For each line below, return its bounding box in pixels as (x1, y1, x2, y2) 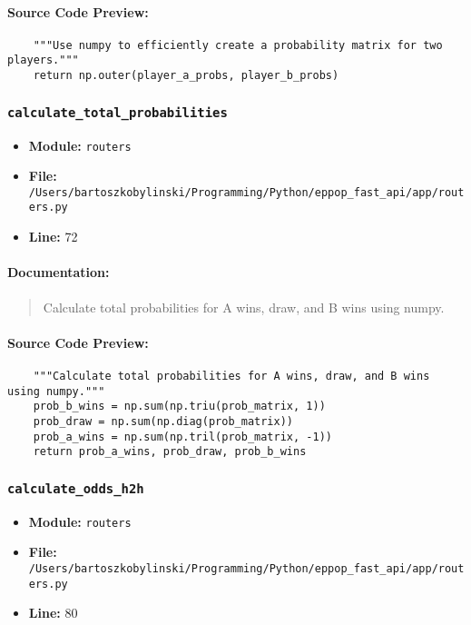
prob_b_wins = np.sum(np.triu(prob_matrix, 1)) (33, 400, 326, 413)
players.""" (7, 54, 79, 67)
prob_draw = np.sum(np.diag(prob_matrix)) (33, 414, 293, 428)
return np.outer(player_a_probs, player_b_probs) (33, 69, 339, 83)
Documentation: (7, 263, 110, 282)
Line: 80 (28, 603, 78, 622)
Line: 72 (28, 227, 78, 246)
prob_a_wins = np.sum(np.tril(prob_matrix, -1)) (33, 430, 332, 443)
